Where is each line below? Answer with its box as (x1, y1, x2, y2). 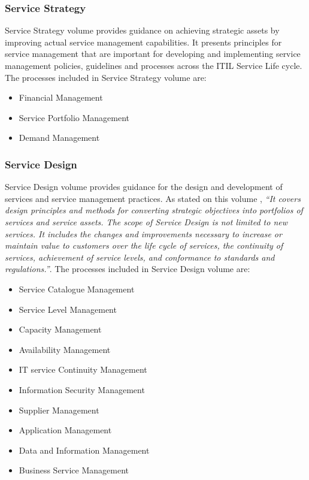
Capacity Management (19, 323, 102, 336)
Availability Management (19, 343, 111, 355)
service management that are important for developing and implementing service (5, 47, 301, 60)
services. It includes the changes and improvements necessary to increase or (5, 227, 282, 240)
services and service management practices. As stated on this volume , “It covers (5, 192, 301, 204)
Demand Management (19, 131, 100, 144)
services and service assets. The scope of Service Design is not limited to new (5, 215, 288, 228)
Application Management (19, 424, 112, 436)
